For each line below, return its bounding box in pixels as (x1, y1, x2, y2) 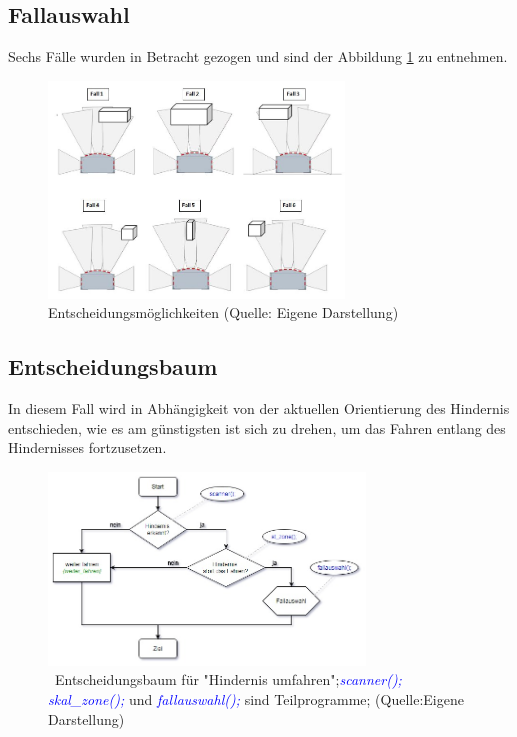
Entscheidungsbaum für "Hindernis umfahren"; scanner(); (54, 669, 402, 690)
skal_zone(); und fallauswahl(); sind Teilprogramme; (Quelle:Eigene (48, 689, 464, 709)
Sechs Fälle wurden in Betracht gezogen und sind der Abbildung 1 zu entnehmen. (8, 46, 508, 67)
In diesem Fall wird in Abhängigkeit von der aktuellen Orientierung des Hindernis (8, 398, 510, 418)
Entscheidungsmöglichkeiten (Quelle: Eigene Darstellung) (48, 302, 399, 323)
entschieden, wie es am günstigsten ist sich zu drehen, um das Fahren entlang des (8, 417, 506, 438)
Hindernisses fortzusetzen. (8, 437, 167, 458)
